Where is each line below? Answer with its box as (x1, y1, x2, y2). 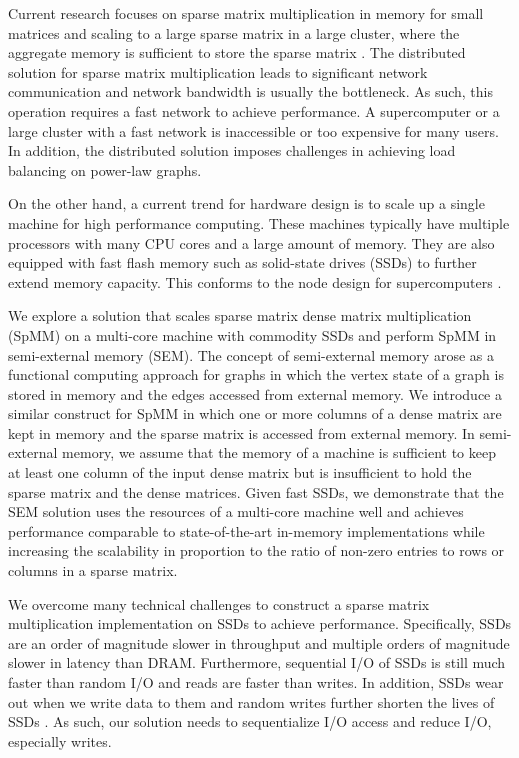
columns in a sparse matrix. (8, 560, 178, 581)
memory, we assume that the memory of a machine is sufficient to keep (62, 442, 496, 463)
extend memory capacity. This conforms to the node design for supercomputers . (8, 271, 502, 292)
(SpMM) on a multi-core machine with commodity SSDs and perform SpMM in (8, 324, 497, 345)
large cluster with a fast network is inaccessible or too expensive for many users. (8, 120, 499, 141)
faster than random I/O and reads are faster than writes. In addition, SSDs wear (8, 672, 504, 692)
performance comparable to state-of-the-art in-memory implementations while (8, 520, 485, 541)
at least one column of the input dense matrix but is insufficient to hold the (8, 462, 472, 483)
